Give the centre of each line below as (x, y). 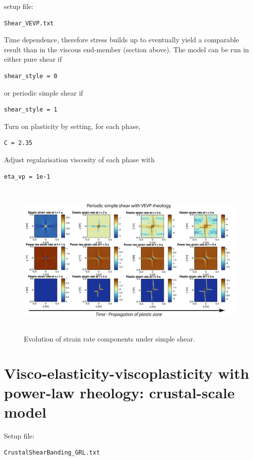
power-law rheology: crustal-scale (119, 392)
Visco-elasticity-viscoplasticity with (127, 373)
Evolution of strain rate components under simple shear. (109, 338)
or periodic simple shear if (44, 92)
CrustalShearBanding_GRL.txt (52, 453)
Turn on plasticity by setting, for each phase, (72, 126)
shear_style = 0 (31, 76)
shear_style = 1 (31, 110)
